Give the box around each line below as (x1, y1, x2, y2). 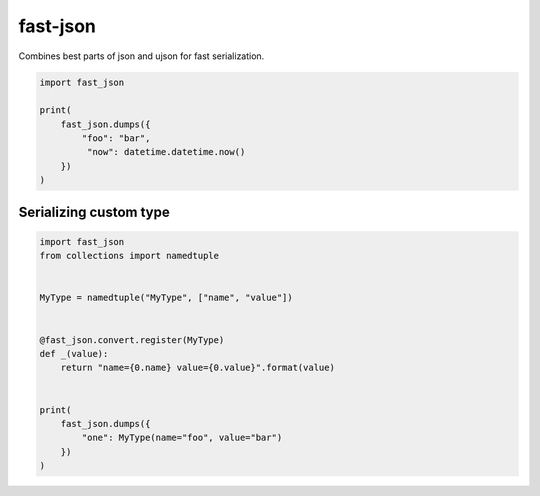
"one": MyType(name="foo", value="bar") (81, 432, 283, 444)
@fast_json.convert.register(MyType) (39, 334, 225, 345)
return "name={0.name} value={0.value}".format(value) (60, 362, 335, 374)
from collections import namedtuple (39, 250, 220, 262)
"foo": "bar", (81, 133, 151, 144)
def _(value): (39, 348, 109, 359)
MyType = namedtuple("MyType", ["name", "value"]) (39, 292, 294, 304)
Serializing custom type (18, 203, 170, 220)
